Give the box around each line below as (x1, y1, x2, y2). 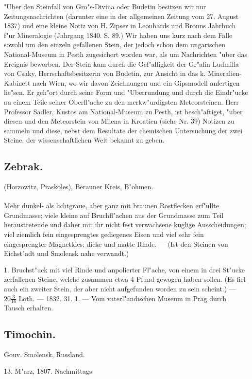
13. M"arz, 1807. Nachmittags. (4, 365, 94, 376)
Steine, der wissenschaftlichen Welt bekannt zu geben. (4, 135, 165, 145)
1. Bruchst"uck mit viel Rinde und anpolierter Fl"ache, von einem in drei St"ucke (4, 264, 245, 274)
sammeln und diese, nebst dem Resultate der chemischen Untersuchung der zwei (4, 125, 243, 135)
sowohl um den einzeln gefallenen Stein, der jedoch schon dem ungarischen (4, 39, 226, 50)
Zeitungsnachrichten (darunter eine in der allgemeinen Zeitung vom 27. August (4, 11, 239, 21)
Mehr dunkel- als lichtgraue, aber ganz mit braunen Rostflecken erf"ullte (4, 200, 219, 211)
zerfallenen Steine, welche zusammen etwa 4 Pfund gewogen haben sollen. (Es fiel (4, 274, 246, 284)
